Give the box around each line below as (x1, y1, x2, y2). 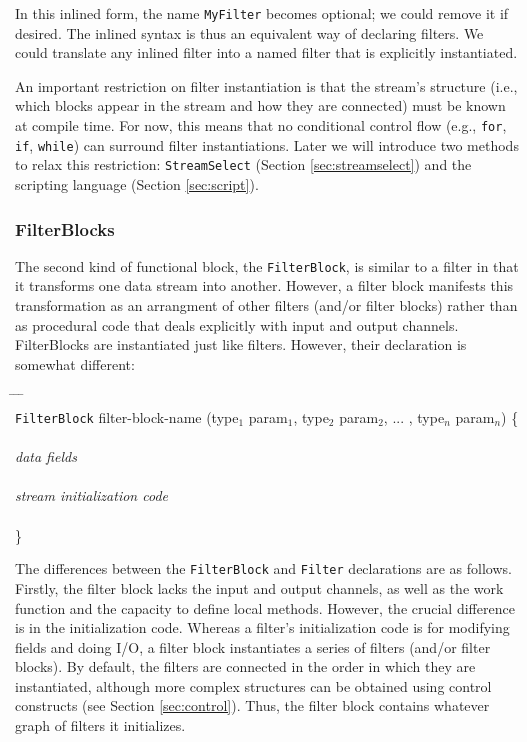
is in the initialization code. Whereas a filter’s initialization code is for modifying (15, 617, 510, 638)
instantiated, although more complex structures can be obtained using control (15, 675, 492, 696)
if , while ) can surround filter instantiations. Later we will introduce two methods (15, 134, 519, 155)
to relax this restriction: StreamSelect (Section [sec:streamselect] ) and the (15, 154, 472, 175)
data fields (15, 446, 77, 467)
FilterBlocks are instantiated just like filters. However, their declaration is (15, 334, 467, 355)
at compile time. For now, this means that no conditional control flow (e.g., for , (15, 115, 507, 136)
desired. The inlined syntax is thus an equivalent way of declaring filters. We (15, 22, 484, 43)
